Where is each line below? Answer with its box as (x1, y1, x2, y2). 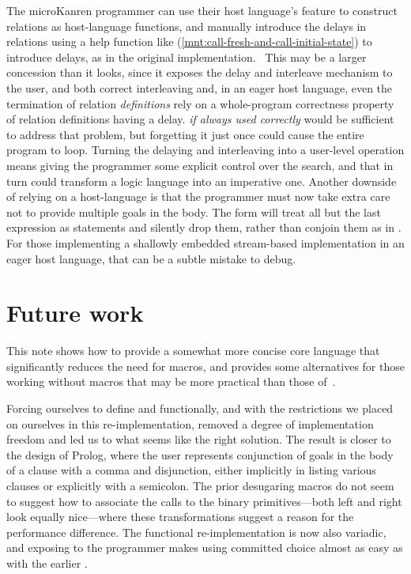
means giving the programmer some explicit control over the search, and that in (6, 157, 394, 173)
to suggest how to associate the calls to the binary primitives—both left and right (6, 493, 402, 509)
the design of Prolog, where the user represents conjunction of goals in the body (6, 446, 394, 463)
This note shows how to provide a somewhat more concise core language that (6, 342, 380, 359)
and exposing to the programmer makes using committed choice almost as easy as (6, 539, 403, 556)
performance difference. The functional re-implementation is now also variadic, (6, 523, 386, 540)
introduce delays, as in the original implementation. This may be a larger (6, 48, 367, 65)
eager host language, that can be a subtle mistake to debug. (6, 250, 296, 266)
